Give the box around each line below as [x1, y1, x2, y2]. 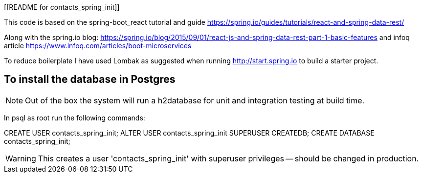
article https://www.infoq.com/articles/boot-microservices [4, 41, 192, 50]
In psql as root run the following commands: [4, 113, 145, 122]
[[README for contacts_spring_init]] [4, 3, 120, 11]
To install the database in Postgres [4, 73, 176, 86]
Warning [5, 153, 36, 163]
